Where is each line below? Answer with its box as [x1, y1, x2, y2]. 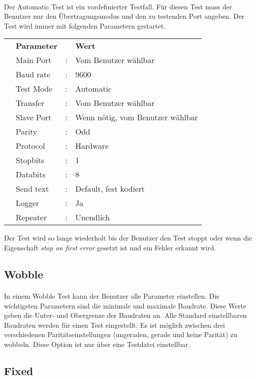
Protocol [16, 140, 45, 152]
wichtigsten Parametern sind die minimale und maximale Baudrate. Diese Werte [4, 300, 247, 310]
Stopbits [16, 154, 44, 166]
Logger [16, 197, 39, 209]
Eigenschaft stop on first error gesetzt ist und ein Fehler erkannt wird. [4, 242, 216, 252]
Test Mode [16, 83, 53, 95]
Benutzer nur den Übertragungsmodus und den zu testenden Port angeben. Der [4, 11, 245, 21]
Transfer [16, 97, 44, 109]
